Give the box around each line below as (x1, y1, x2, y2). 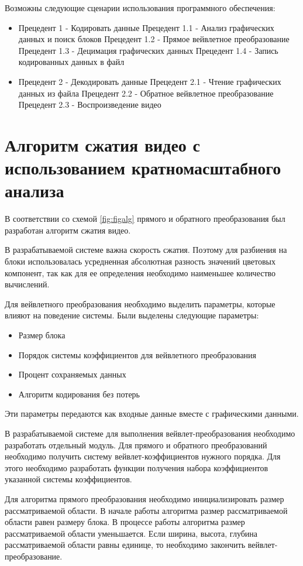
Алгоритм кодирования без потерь (18, 387, 140, 400)
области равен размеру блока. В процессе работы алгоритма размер (5, 516, 245, 528)
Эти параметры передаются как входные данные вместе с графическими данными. (5, 407, 299, 420)
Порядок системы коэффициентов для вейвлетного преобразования (18, 348, 257, 361)
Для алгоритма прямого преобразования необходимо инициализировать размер (5, 492, 284, 505)
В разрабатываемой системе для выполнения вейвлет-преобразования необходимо (5, 427, 295, 439)
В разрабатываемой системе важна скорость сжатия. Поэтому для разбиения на (5, 243, 287, 256)
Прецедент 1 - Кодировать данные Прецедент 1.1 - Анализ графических (18, 21, 274, 33)
